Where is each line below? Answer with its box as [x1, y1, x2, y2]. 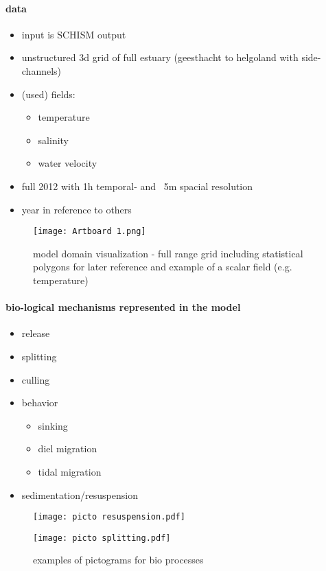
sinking [38, 418, 68, 432]
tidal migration [38, 464, 102, 478]
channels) [21, 63, 62, 78]
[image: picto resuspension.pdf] [33, 512, 185, 522]
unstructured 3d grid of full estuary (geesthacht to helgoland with [21, 50, 299, 65]
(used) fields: [21, 86, 75, 101]
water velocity [38, 156, 97, 170]
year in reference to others [21, 202, 132, 216]
